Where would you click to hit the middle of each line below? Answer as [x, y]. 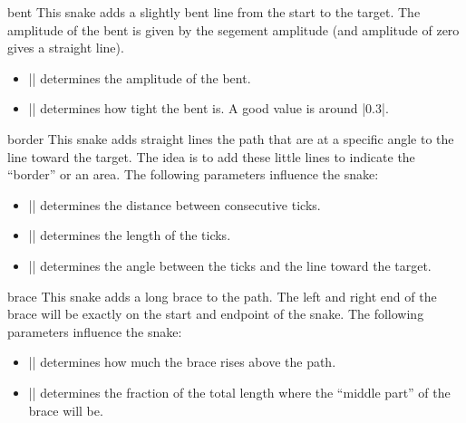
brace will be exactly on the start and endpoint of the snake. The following [216, 314]
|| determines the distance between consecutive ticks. [175, 204]
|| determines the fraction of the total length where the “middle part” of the [239, 392]
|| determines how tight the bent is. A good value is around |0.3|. [209, 108]
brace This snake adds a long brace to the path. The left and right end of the [222, 296]
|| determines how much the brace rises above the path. [182, 362]
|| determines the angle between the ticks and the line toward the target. [230, 265]
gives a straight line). [66, 48]
